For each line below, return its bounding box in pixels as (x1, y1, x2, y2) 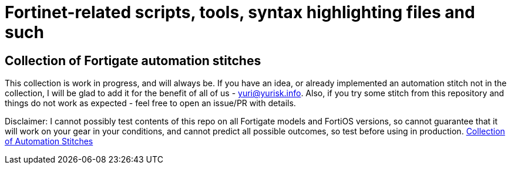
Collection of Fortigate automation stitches (5, 53, 261, 68)
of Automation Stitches (5, 136, 93, 147)
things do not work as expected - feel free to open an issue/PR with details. (5, 98, 296, 109)
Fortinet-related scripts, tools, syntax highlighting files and (5, 2, 475, 22)
